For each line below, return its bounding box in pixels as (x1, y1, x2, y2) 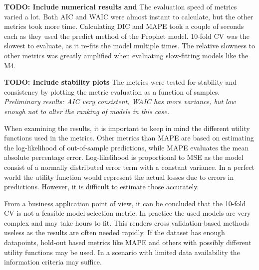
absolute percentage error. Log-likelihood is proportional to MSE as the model (4, 152, 244, 162)
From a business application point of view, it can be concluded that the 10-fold (4, 198, 246, 208)
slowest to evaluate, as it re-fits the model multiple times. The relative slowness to (4, 40, 256, 51)
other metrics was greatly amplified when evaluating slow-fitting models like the (4, 50, 249, 60)
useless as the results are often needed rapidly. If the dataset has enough (4, 227, 225, 238)
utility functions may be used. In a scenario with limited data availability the (4, 247, 240, 257)
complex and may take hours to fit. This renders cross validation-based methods (4, 217, 250, 228)
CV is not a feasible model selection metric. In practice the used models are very (4, 208, 251, 218)
